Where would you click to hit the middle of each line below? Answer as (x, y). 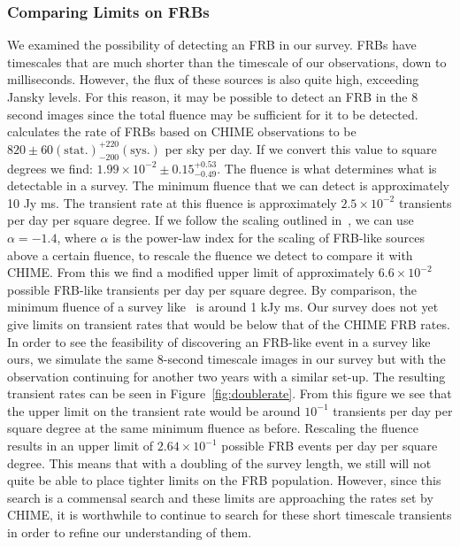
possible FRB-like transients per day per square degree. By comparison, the (212, 289)
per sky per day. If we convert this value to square (301, 148)
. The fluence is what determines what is (327, 168)
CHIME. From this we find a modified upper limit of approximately (191, 272)
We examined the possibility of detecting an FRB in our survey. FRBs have (212, 45)
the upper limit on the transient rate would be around (154, 410)
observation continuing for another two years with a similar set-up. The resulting (226, 376)
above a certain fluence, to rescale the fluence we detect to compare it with (210, 254)
